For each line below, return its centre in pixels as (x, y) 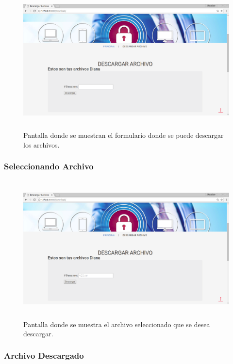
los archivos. (42, 144)
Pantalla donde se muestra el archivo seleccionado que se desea (117, 324)
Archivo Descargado (44, 355)
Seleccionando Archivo (49, 166)
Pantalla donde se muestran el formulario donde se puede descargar (124, 135)
